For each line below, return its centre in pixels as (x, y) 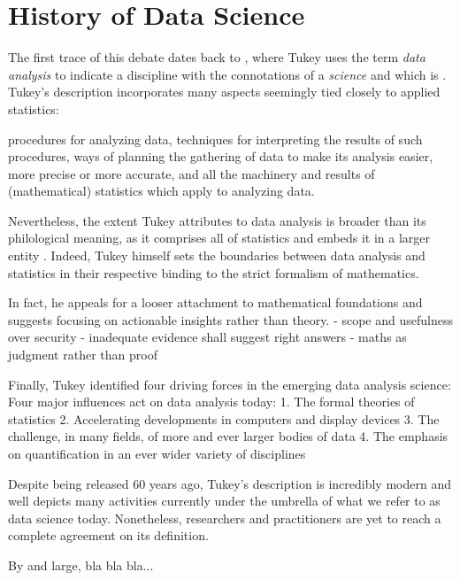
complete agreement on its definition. (108, 535)
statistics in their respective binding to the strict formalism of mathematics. (214, 272)
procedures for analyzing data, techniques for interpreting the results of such (215, 139)
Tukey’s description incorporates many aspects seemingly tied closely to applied (224, 92)
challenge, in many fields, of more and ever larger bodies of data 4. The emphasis (228, 436)
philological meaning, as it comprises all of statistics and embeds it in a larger (219, 238)
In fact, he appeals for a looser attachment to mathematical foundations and (215, 302)
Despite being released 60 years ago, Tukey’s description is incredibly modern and (230, 483)
